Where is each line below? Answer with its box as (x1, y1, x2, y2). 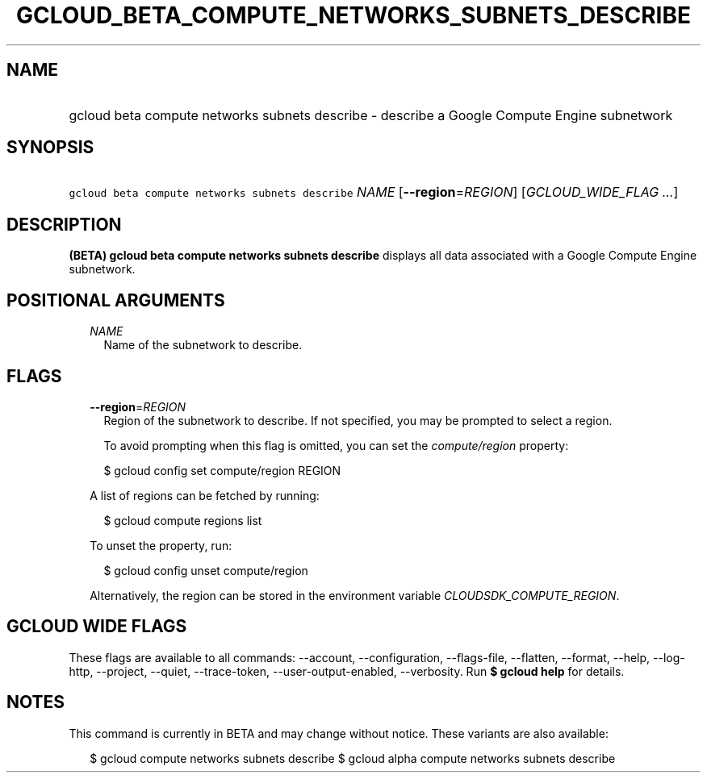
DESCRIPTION (6, 214, 122, 235)
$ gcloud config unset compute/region (103, 563, 308, 577)
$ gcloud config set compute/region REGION (103, 463, 341, 477)
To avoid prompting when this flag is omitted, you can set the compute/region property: (103, 438, 569, 452)
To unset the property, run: (90, 538, 232, 552)
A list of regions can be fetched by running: (90, 488, 320, 502)
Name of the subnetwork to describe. (103, 338, 303, 352)
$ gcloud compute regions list (103, 513, 262, 527)
